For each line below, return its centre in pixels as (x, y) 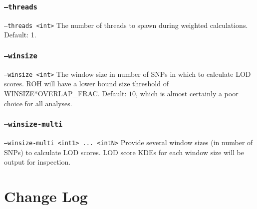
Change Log (46, 196)
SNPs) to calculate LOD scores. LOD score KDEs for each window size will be (124, 152)
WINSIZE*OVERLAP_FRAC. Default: (65, 94)
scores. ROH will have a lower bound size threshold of (86, 84)
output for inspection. (37, 162)
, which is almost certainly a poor (187, 94)
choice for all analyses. (38, 103)
